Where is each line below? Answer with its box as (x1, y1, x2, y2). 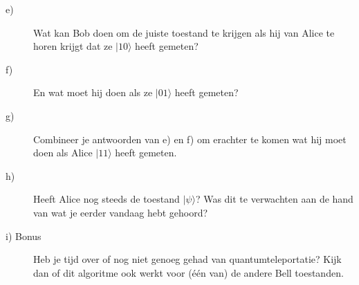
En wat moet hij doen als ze (33, 85, 153, 100)
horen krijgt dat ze (33, 39, 113, 53)
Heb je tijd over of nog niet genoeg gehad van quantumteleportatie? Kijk (33, 252, 342, 266)
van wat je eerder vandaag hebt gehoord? (33, 205, 208, 219)
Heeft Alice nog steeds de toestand (33, 192, 180, 206)
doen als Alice (33, 145, 93, 160)
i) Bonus (6, 228, 42, 243)
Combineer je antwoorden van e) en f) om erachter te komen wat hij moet (33, 131, 347, 146)
